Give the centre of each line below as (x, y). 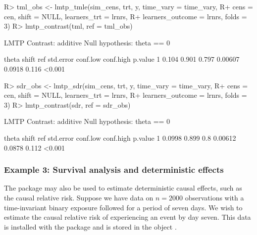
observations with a (214, 197)
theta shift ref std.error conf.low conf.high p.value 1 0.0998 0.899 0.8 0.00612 (120, 137)
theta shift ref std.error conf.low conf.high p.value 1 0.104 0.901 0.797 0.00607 (122, 59)
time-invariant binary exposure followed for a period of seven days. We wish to (123, 207)
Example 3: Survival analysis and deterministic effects (114, 170)
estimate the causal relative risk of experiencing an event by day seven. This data (128, 217)
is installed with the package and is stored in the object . (90, 226)
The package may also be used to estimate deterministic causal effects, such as (123, 188)
